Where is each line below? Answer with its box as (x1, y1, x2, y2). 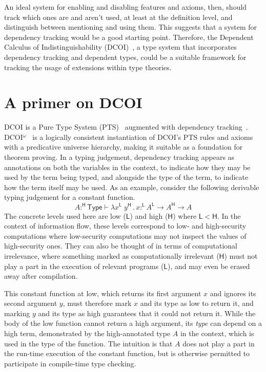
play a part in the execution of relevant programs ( (4, 260, 164, 271)
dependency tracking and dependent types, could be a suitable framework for (4, 51, 247, 62)
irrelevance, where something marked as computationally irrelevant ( (4, 250, 219, 261)
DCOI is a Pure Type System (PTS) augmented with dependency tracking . (4, 121, 248, 132)
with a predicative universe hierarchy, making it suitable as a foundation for (4, 141, 243, 152)
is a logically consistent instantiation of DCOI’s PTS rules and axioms (32, 131, 253, 142)
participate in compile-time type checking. (4, 358, 136, 368)
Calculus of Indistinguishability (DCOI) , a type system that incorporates (4, 42, 237, 52)
